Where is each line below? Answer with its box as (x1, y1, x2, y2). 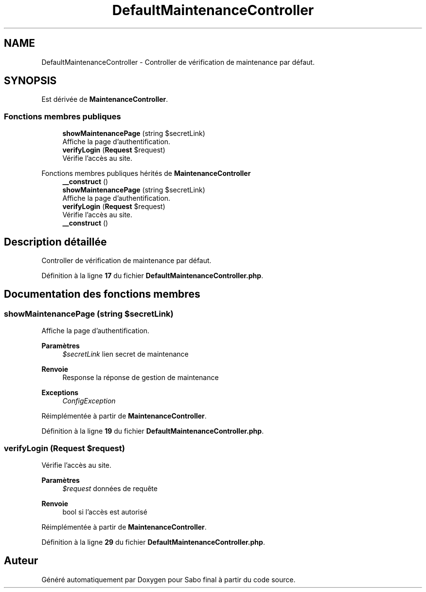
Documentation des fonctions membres (4, 288, 200, 301)
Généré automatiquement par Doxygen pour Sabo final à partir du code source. (41, 575, 296, 584)
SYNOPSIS (4, 75, 57, 87)
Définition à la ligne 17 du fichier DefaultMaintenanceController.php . (41, 271, 264, 280)
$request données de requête (62, 484, 158, 493)
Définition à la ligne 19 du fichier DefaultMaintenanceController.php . (41, 427, 264, 436)
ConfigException (62, 397, 116, 405)
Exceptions (41, 388, 79, 397)
